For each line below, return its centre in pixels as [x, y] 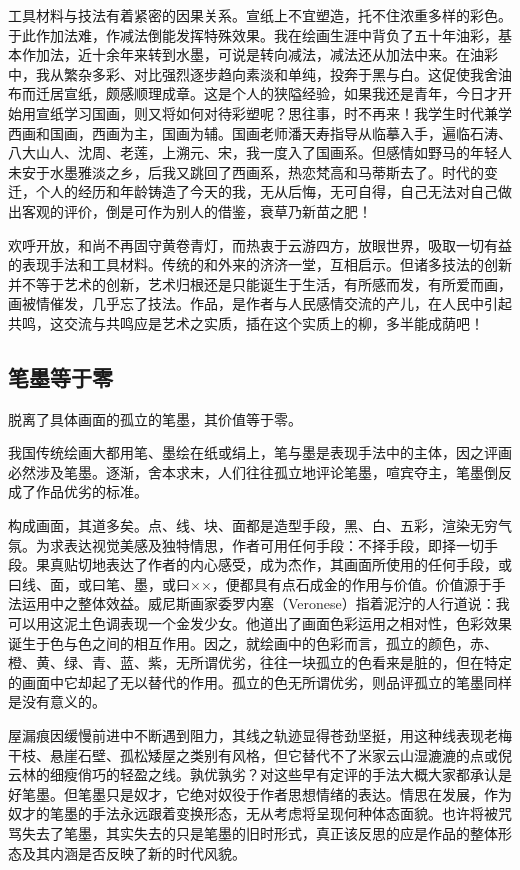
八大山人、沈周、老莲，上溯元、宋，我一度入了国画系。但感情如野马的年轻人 [260, 152]
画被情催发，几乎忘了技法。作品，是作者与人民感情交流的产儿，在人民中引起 [260, 303]
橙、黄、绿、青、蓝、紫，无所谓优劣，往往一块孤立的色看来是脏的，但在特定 [260, 662]
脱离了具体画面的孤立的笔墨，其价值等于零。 [155, 418]
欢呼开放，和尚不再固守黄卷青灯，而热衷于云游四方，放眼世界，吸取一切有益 [260, 244]
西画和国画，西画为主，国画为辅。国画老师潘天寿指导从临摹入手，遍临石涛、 [260, 132]
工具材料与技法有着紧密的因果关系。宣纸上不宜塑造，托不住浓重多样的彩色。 [260, 15]
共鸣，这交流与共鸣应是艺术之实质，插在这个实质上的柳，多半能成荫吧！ [246, 322]
